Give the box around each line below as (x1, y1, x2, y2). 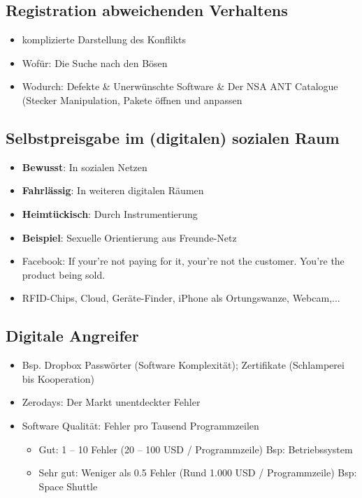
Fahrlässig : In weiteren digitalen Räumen (22, 183, 204, 198)
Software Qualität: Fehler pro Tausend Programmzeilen (22, 418, 259, 432)
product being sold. (22, 267, 106, 281)
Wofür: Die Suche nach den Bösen (22, 55, 168, 70)
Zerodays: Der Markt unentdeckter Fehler (22, 395, 201, 409)
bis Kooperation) (22, 371, 94, 386)
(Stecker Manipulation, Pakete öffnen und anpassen (22, 92, 242, 107)
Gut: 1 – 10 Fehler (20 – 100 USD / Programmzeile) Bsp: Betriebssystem (38, 441, 353, 456)
